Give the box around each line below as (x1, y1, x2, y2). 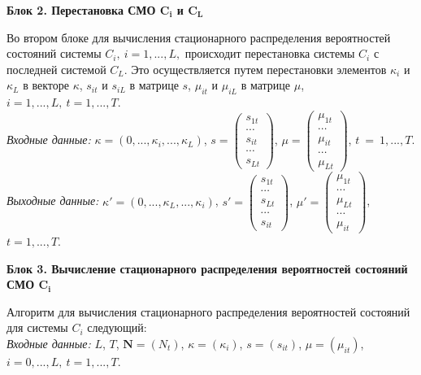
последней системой (7, 60, 106, 77)
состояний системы (7, 45, 102, 62)
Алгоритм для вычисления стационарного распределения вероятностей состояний (7, 303, 410, 320)
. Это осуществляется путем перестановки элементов (124, 60, 387, 77)
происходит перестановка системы (184, 45, 355, 62)
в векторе (23, 76, 69, 94)
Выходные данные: (7, 192, 99, 209)
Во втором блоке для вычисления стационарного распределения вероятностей (7, 28, 391, 46)
